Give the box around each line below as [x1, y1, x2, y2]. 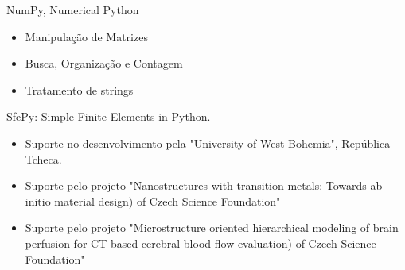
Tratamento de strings [25, 81, 134, 98]
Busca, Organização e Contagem [25, 55, 183, 71]
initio [25, 192, 51, 209]
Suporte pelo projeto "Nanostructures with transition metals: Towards [25, 177, 367, 194]
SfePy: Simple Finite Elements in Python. [6, 108, 211, 125]
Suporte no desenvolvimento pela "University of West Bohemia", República [25, 134, 391, 151]
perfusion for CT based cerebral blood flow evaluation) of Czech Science [25, 234, 376, 251]
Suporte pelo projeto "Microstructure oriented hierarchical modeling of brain [25, 219, 399, 236]
